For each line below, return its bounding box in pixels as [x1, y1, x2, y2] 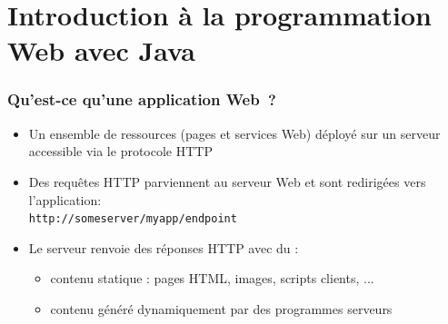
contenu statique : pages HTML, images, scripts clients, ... [50, 269, 374, 288]
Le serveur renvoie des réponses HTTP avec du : [28, 238, 299, 257]
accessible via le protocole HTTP [28, 142, 213, 161]
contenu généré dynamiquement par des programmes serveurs [50, 299, 393, 318]
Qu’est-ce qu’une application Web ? [7, 88, 276, 111]
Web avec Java [7, 32, 195, 69]
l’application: [28, 190, 102, 209]
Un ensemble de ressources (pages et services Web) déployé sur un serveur [28, 123, 441, 142]
